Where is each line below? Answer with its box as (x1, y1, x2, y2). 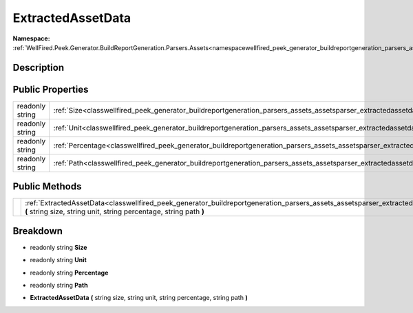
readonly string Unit (30, 256, 87, 264)
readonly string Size (30, 243, 87, 251)
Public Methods (12, 181, 82, 192)
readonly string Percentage (30, 268, 109, 277)
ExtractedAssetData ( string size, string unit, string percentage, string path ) (30, 294, 248, 302)
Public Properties (12, 83, 89, 95)
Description (12, 62, 65, 73)
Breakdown (12, 225, 63, 237)
